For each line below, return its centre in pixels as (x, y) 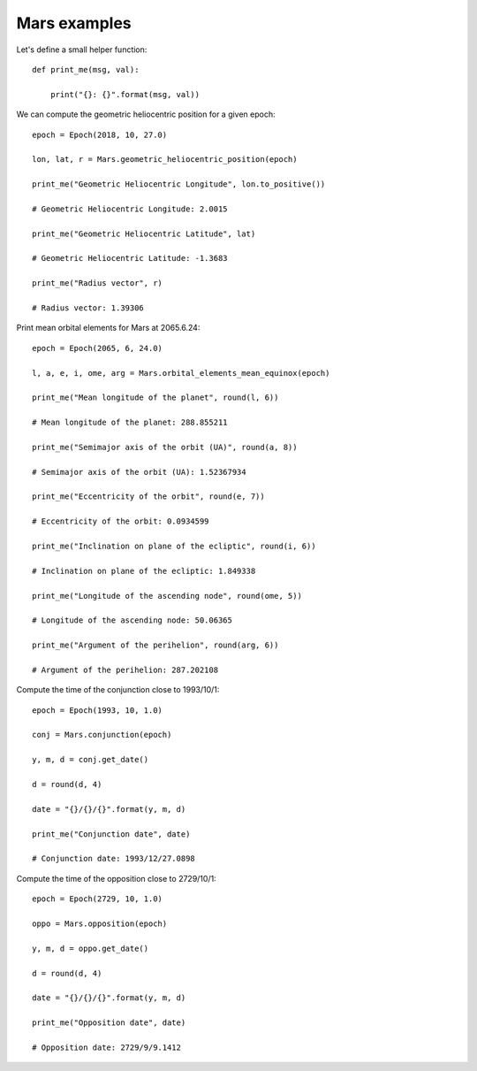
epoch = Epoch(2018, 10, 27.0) (100, 134)
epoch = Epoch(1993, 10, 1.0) (98, 710)
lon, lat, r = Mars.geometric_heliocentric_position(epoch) (165, 160)
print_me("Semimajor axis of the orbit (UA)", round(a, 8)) (165, 447)
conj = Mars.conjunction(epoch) (102, 735)
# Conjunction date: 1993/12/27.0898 (114, 859)
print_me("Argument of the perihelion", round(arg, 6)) (155, 645)
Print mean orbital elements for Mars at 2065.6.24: (108, 328)
